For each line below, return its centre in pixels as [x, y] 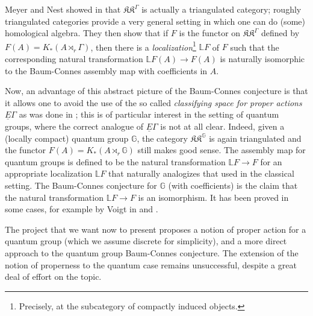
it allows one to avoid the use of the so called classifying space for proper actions [153, 102]
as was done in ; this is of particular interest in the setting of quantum [149, 114]
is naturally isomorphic [262, 59]
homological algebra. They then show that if [87, 33]
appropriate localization [49, 173]
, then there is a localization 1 [143, 46]
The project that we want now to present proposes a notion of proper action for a [156, 229]
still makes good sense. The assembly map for [222, 150]
